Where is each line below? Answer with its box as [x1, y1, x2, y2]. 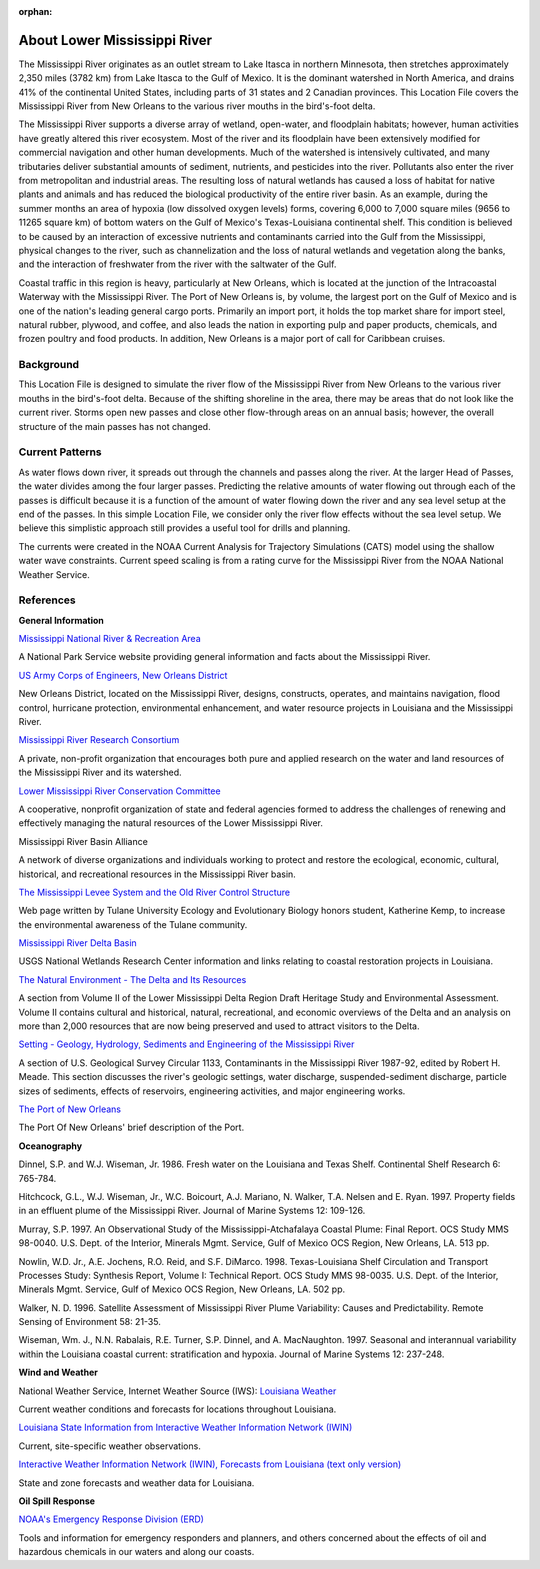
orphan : [18, 6, 53, 17]
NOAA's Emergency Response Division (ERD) [18, 1513, 205, 1525]
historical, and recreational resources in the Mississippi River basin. [18, 868, 297, 880]
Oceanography [18, 1140, 83, 1152]
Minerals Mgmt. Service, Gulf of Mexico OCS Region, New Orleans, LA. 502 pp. [18, 1283, 345, 1295]
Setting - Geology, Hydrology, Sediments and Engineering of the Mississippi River [18, 1038, 355, 1050]
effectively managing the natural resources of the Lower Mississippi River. [18, 817, 324, 829]
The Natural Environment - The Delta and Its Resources [18, 973, 247, 985]
